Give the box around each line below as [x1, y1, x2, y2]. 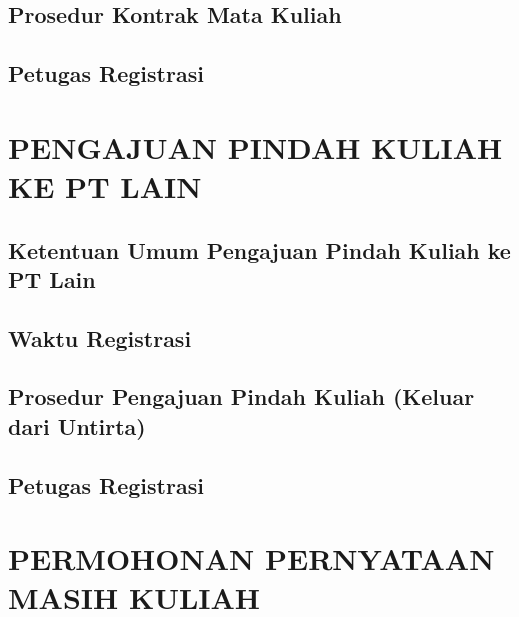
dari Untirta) [8, 410, 146, 441]
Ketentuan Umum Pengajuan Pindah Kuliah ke [8, 234, 511, 265]
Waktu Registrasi [8, 322, 192, 353]
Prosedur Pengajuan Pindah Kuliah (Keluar [8, 381, 475, 412]
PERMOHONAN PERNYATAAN [8, 538, 495, 579]
